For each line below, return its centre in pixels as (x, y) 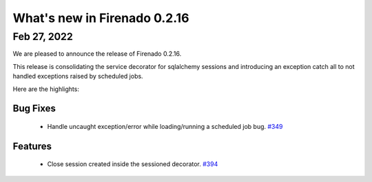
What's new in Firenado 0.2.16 (101, 18)
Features (32, 146)
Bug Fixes (34, 109)
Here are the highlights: (46, 89)
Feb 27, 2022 (43, 37)
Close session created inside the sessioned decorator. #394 (133, 164)
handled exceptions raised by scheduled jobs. (78, 77)
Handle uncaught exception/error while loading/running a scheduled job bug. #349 (165, 126)
